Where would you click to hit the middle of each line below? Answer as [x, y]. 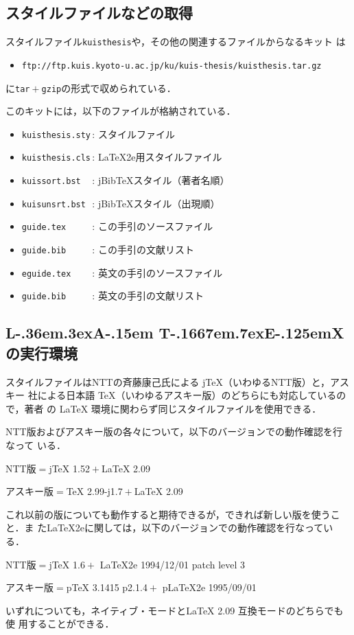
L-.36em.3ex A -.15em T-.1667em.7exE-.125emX [175, 333]
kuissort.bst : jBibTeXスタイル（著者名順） [126, 180]
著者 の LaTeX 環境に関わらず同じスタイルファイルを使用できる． [173, 408]
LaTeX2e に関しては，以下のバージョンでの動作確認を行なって [185, 528]
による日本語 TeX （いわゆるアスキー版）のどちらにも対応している [187, 395]
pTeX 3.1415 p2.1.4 [107, 587]
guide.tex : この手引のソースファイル [117, 226]
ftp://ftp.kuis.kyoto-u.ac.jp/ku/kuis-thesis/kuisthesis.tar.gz [172, 66]
